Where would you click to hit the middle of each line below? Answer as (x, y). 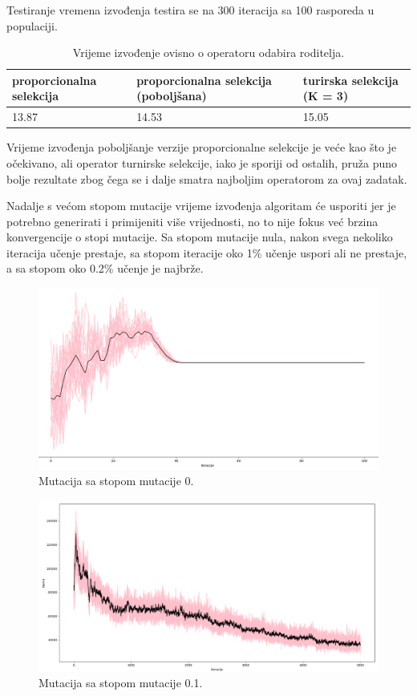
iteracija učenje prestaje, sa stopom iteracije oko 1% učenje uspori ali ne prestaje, (207, 252)
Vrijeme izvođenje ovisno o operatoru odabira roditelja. (208, 53)
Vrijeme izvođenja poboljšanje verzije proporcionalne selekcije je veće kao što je (202, 147)
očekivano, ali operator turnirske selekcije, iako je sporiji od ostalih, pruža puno (202, 162)
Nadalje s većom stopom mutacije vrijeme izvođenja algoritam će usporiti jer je (201, 206)
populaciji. (32, 25)
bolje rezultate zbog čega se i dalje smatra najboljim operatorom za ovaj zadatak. (207, 178)
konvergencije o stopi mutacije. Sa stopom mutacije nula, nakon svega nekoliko (200, 237)
